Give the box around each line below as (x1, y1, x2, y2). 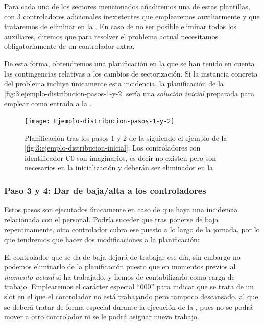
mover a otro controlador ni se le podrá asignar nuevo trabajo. (4, 311, 199, 322)
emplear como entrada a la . (4, 98, 92, 109)
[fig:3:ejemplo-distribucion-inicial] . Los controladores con (25, 142, 201, 153)
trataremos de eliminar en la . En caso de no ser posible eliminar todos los (4, 21, 237, 32)
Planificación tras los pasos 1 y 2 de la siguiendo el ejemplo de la (25, 132, 227, 143)
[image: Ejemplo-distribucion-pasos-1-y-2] (25, 117, 175, 125)
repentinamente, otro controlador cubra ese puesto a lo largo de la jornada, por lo (4, 224, 260, 235)
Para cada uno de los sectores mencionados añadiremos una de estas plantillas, (4, 1, 250, 11)
